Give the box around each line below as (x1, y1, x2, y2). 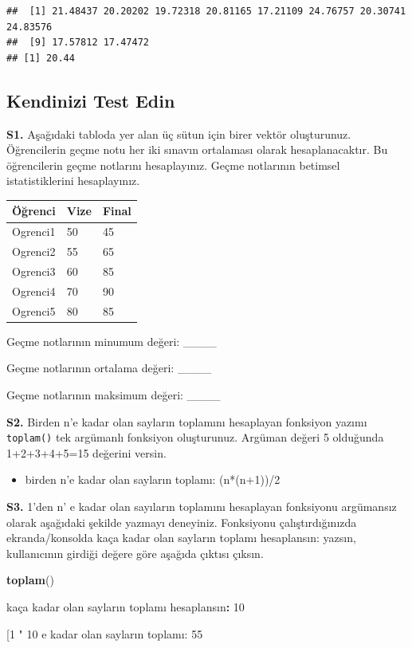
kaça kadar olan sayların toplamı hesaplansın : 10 (6, 598, 245, 615)
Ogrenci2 (12, 243, 56, 260)
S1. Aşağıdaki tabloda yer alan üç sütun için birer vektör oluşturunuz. (6, 125, 351, 142)
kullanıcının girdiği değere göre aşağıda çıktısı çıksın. (6, 544, 264, 561)
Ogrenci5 (12, 302, 56, 319)
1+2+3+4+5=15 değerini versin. (6, 444, 167, 461)
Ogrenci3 (12, 262, 56, 279)
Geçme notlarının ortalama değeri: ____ (6, 359, 211, 376)
